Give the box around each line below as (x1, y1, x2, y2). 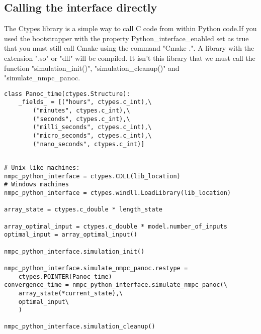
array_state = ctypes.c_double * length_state (4, 206, 162, 213)
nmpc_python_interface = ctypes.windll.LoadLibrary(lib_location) (4, 189, 231, 196)
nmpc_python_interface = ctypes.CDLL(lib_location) (4, 172, 181, 180)
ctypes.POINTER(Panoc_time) (18, 273, 112, 280)
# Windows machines (4, 181, 69, 188)
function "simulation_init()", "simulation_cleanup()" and (4, 62, 180, 73)
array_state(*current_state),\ (18, 289, 123, 297)
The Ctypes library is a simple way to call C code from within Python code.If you (4, 23, 257, 34)
